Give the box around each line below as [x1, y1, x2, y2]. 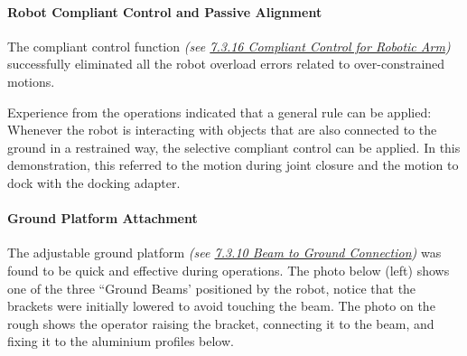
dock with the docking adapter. [7, 173, 181, 192]
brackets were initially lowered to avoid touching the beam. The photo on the [7, 296, 435, 315]
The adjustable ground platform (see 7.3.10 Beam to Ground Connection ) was [7, 243, 442, 262]
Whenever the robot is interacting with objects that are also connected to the [7, 120, 437, 139]
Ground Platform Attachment [7, 209, 198, 228]
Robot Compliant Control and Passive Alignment [7, 2, 322, 21]
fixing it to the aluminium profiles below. [7, 332, 234, 351]
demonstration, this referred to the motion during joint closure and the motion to [7, 155, 459, 174]
